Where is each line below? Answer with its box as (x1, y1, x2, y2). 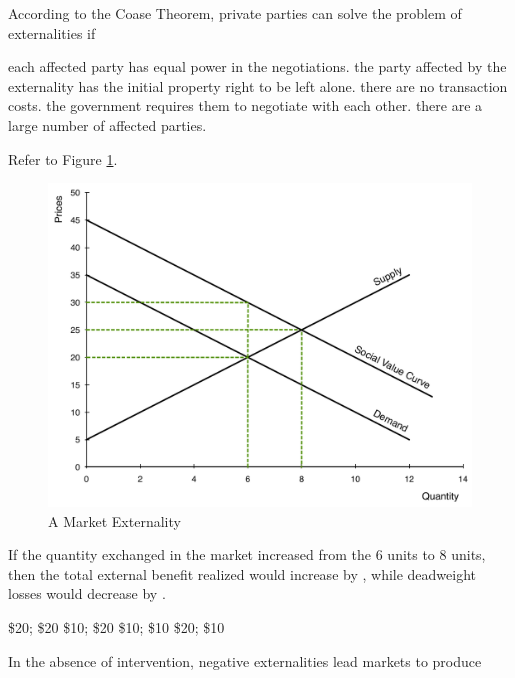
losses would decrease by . (8, 583, 166, 604)
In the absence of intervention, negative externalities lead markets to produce (8, 650, 482, 671)
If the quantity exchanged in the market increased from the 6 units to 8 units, (8, 544, 486, 565)
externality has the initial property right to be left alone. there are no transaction (8, 75, 508, 96)
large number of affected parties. (8, 114, 207, 135)
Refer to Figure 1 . (8, 148, 118, 169)
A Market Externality (48, 510, 181, 531)
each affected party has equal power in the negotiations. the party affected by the (8, 56, 507, 77)
